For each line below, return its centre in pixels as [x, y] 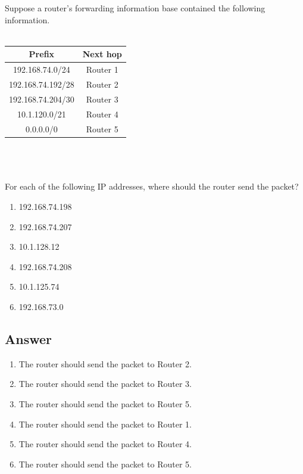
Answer [29, 338]
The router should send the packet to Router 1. [105, 424]
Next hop [102, 54]
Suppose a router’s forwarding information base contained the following [135, 8]
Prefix [42, 54]
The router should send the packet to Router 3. [105, 384]
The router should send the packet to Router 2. [105, 363]
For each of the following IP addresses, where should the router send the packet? [152, 186]
